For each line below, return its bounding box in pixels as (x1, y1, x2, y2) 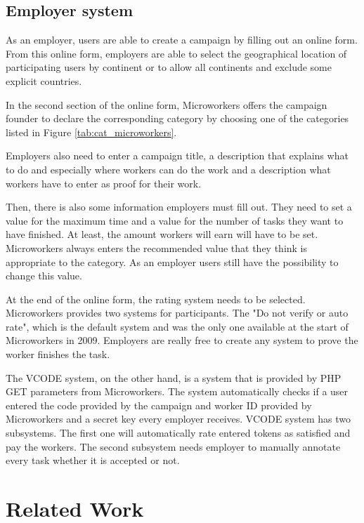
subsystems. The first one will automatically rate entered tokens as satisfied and (6, 425, 351, 440)
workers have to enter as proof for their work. (6, 176, 202, 190)
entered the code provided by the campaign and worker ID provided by (6, 397, 312, 412)
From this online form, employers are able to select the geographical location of (6, 46, 347, 60)
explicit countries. (6, 73, 82, 88)
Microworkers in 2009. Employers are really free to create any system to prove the (6, 333, 358, 347)
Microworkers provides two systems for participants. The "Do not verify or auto (6, 305, 349, 320)
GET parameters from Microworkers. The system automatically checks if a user (6, 384, 349, 399)
